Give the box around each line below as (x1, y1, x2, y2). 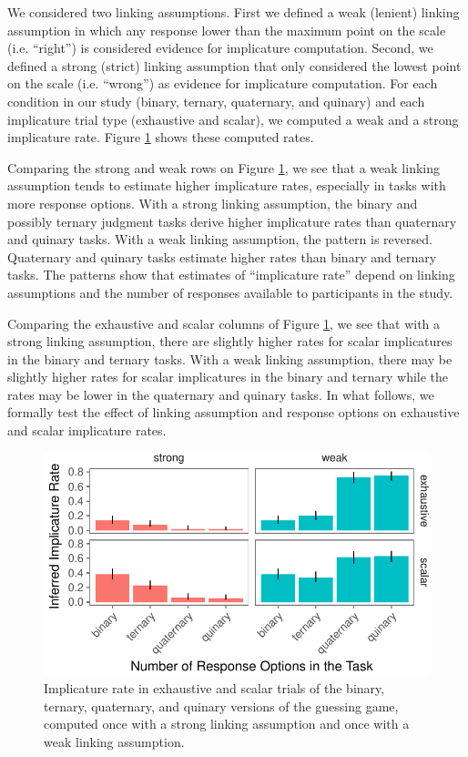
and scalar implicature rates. (7, 421, 167, 440)
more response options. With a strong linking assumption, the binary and (7, 193, 418, 212)
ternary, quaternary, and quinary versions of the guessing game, (44, 696, 399, 715)
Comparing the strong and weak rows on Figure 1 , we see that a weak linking (7, 158, 441, 177)
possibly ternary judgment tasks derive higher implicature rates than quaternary (7, 211, 457, 230)
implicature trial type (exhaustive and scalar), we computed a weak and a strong (7, 109, 459, 128)
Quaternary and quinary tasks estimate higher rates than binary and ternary (7, 247, 437, 266)
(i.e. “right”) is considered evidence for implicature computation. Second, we (7, 38, 433, 57)
